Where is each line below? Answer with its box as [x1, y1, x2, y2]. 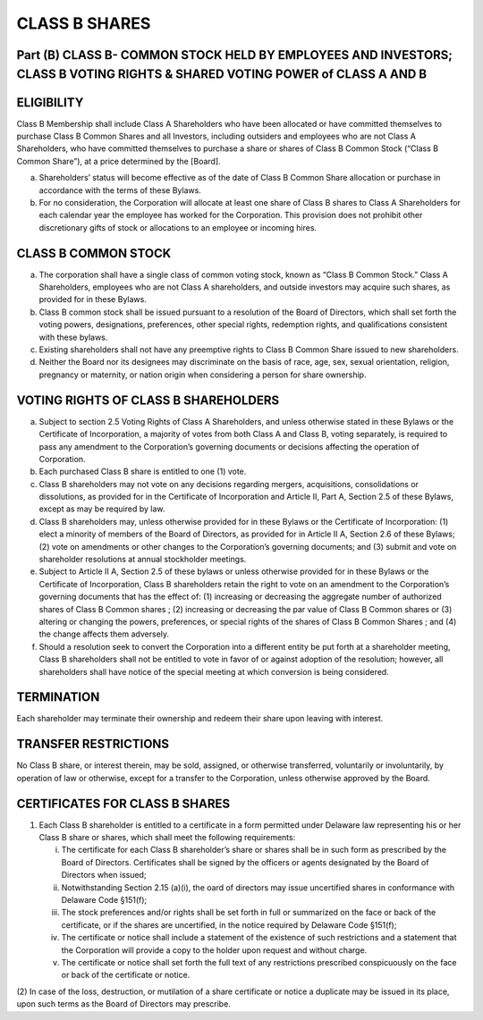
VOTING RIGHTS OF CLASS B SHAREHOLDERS [16, 392, 280, 408]
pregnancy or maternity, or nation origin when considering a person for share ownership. [38, 369, 367, 380]
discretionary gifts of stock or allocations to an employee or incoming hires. [38, 222, 318, 232]
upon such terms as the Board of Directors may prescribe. [16, 999, 232, 1009]
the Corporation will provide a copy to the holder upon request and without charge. [61, 944, 368, 956]
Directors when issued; [61, 870, 147, 881]
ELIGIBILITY [16, 95, 84, 110]
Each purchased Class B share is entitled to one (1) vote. [38, 466, 247, 477]
